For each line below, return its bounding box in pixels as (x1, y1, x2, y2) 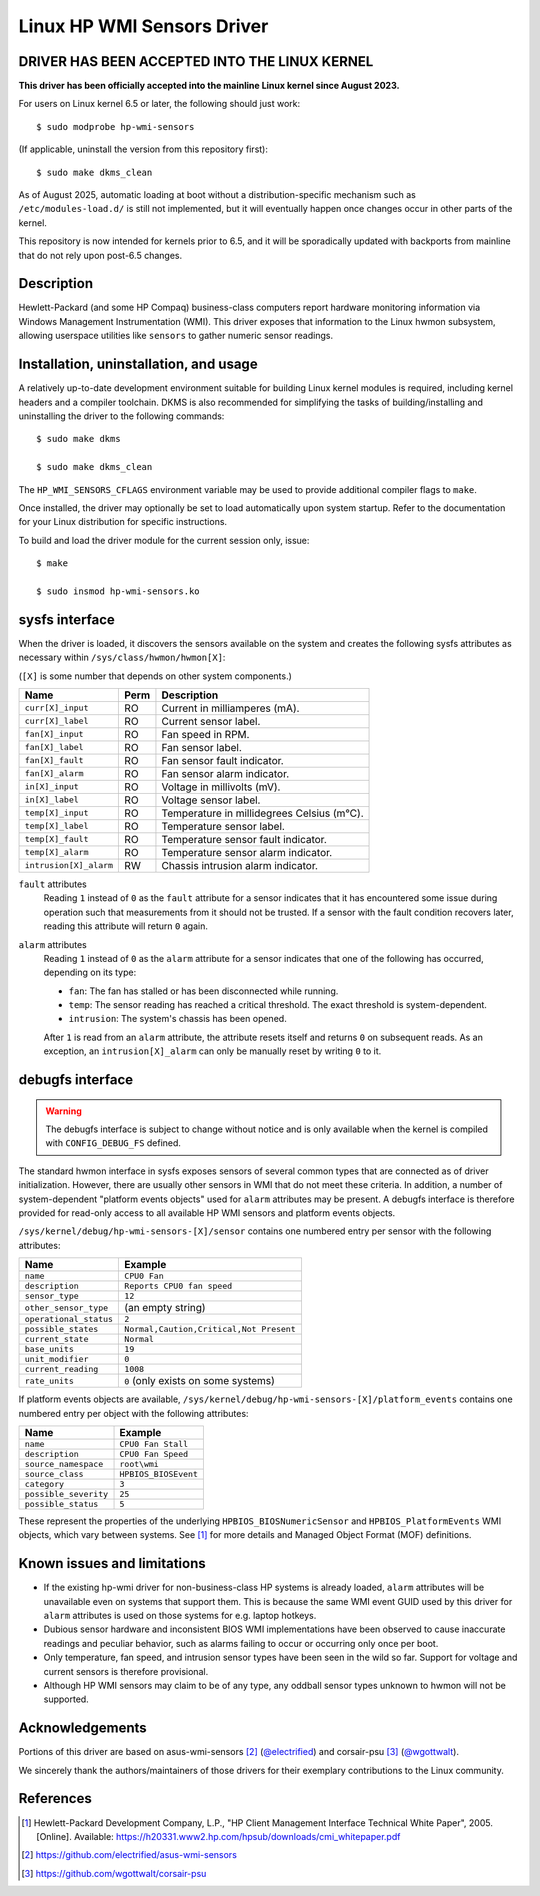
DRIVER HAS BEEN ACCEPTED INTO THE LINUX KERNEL (18, 53, 374, 70)
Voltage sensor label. (161, 793, 261, 807)
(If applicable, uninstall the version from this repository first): (18, 143, 269, 155)
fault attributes (18, 878, 87, 890)
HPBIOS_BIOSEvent (119, 1468, 199, 1479)
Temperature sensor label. (161, 819, 285, 833)
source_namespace (24, 1458, 104, 1469)
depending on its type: (43, 966, 137, 979)
